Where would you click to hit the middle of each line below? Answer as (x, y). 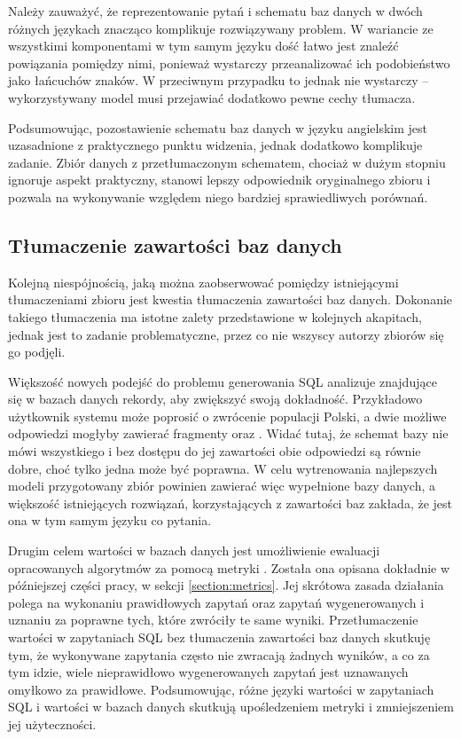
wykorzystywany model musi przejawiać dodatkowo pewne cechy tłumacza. (212, 97)
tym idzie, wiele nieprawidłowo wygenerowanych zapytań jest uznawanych (208, 672)
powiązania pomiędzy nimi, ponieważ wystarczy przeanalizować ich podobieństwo (229, 63)
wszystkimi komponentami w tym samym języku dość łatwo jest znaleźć (203, 46)
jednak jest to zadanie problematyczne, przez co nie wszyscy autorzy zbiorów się (226, 334)
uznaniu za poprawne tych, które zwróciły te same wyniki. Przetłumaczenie (213, 620)
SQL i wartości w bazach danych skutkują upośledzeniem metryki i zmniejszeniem (231, 707)
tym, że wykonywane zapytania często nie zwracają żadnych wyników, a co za (219, 654)
